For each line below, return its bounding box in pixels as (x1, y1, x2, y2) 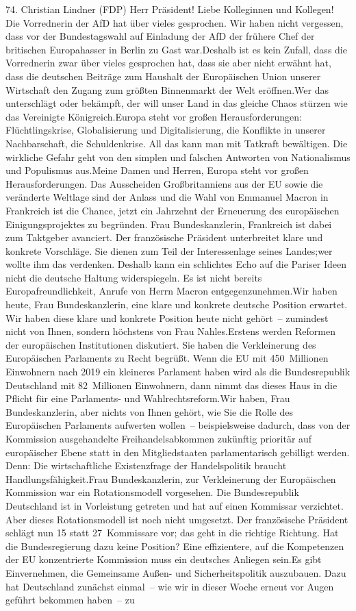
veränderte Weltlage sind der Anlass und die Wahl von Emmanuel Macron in (5, 190, 329, 204)
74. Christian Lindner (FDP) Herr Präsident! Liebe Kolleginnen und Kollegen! (5, 2, 334, 16)
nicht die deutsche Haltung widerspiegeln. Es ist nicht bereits (5, 270, 262, 284)
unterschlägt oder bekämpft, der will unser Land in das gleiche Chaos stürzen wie (5, 96, 348, 110)
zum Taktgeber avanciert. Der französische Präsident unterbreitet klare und (5, 230, 323, 245)
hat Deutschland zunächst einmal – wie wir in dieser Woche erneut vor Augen (5, 579, 334, 593)
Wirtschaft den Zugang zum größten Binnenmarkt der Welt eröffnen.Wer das (5, 82, 329, 97)
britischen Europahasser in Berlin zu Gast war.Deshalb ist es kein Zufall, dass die (5, 42, 347, 56)
